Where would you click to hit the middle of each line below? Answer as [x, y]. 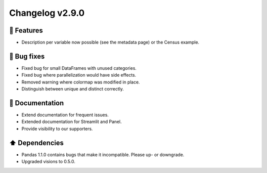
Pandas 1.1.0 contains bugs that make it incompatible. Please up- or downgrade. [103, 154]
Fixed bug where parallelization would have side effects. [79, 75]
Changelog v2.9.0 [47, 13]
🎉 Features [26, 30]
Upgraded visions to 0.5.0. [48, 162]
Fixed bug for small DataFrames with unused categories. [79, 68]
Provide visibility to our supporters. [57, 129]
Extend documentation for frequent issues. [65, 115]
